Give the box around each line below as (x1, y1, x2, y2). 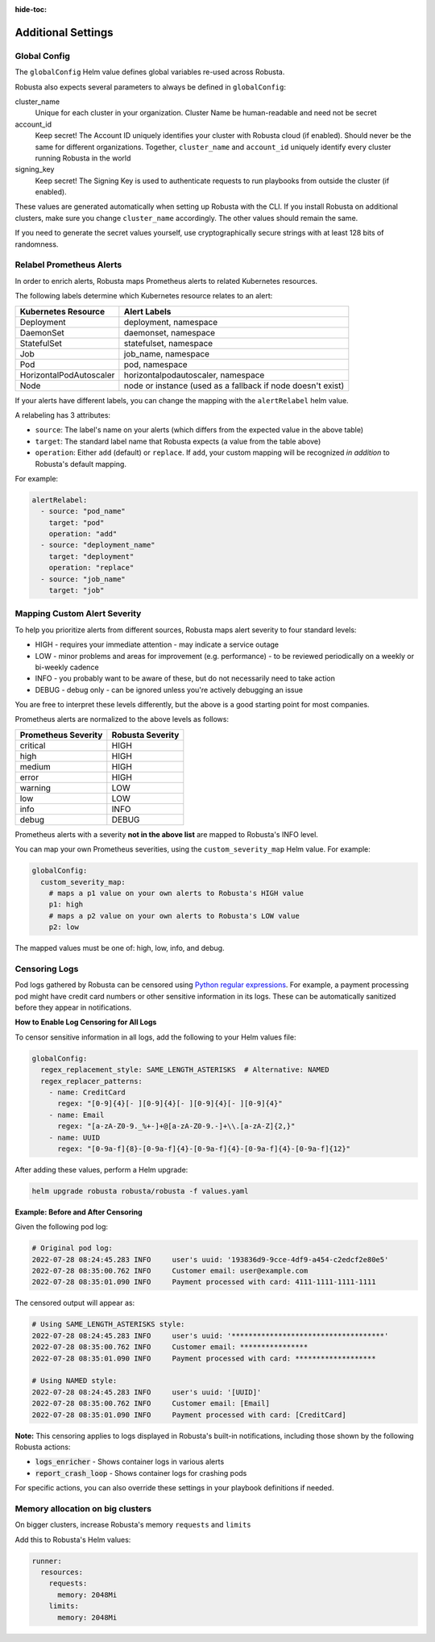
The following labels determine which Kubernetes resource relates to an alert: (14, 291, 273, 301)
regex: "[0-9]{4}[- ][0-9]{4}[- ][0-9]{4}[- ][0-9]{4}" (57, 1099, 283, 1108)
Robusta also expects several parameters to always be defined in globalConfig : (14, 81, 286, 92)
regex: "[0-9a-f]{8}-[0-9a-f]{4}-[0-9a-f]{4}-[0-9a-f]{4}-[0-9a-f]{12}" (57, 1144, 350, 1153)
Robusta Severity (111, 729, 180, 740)
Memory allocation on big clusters (14, 1502, 152, 1514)
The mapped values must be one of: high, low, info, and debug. (14, 944, 225, 953)
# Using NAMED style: (31, 1376, 118, 1386)
